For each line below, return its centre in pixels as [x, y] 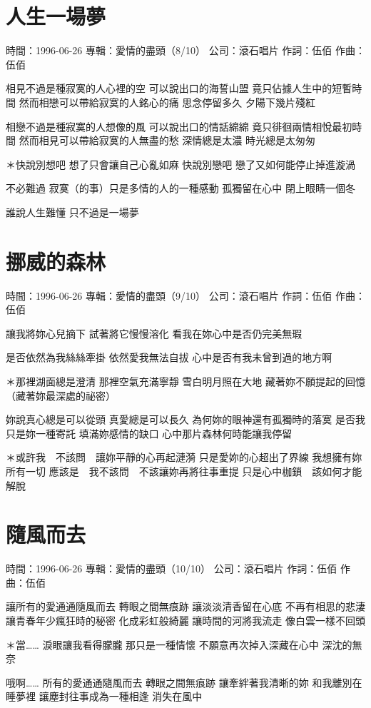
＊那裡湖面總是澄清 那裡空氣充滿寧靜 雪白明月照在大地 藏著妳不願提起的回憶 [185, 381]
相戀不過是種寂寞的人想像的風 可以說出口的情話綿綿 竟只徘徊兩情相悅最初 [179, 126]
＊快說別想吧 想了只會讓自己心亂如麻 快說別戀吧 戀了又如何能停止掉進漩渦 [181, 164]
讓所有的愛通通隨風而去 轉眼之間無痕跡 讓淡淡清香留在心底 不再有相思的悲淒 [185, 606]
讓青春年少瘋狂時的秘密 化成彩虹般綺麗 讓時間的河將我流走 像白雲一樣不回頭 [185, 621]
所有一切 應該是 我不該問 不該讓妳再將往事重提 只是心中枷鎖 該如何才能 [184, 471]
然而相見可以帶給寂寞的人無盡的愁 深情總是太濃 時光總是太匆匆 [167, 140]
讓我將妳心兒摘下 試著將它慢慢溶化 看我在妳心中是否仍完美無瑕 [154, 333]
